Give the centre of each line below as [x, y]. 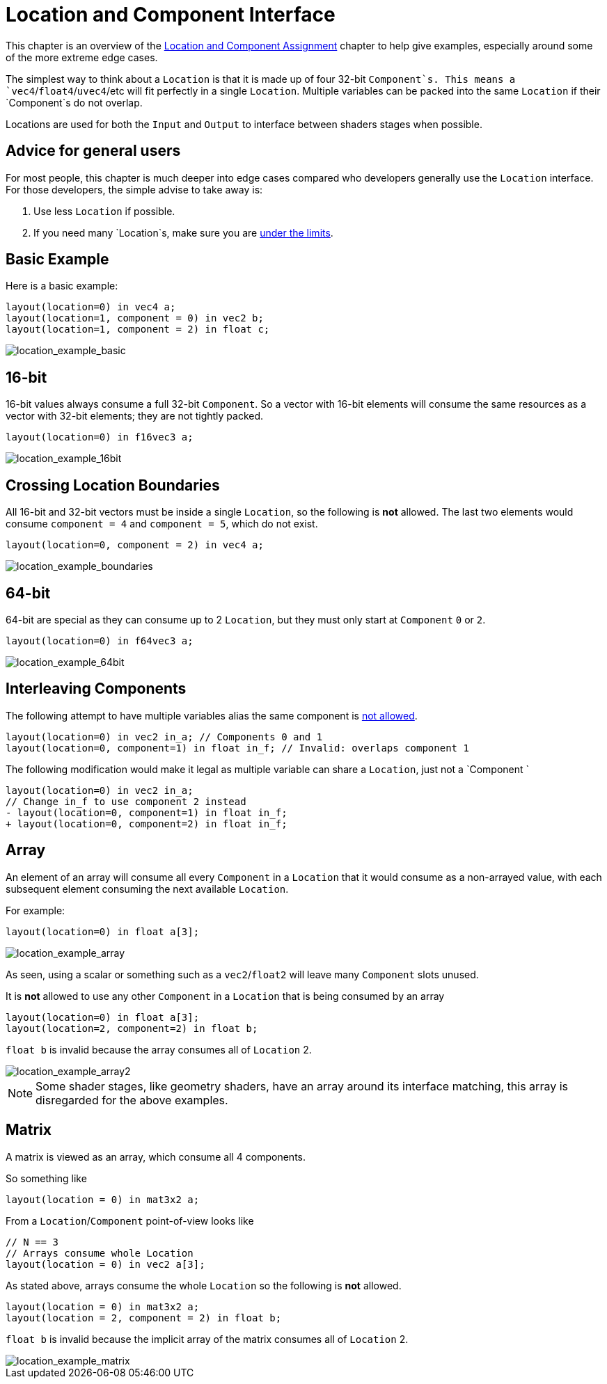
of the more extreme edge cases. [82, 57]
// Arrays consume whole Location [100, 1253]
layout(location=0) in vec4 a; [91, 307]
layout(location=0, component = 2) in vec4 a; [135, 545]
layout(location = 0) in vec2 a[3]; [105, 1264]
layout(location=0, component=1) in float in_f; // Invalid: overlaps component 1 [237, 748]
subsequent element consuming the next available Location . [147, 889]
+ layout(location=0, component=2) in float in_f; [147, 824]
